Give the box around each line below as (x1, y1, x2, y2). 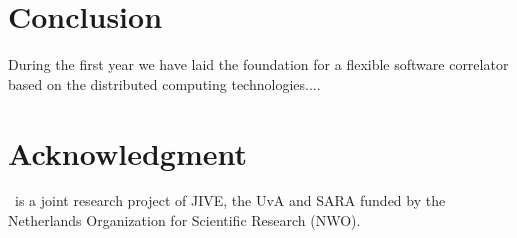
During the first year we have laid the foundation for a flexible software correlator (8, 54, 509, 75)
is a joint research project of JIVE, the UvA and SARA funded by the (14, 190, 446, 211)
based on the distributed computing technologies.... (8, 73, 321, 94)
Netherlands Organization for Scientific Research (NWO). (8, 210, 361, 231)
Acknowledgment (8, 132, 247, 173)
